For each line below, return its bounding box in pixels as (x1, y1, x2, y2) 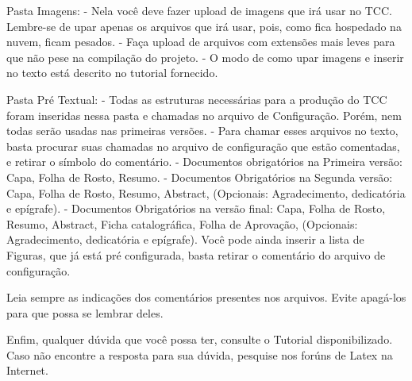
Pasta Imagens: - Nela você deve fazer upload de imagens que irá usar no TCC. (6, 2, 392, 18)
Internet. (6, 362, 48, 379)
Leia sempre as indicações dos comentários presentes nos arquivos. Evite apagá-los (6, 289, 406, 306)
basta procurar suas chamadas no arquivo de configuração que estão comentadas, (6, 137, 400, 154)
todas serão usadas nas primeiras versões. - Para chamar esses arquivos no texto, (6, 122, 399, 139)
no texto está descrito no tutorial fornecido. (6, 64, 218, 81)
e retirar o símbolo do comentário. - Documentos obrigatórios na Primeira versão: (6, 153, 402, 170)
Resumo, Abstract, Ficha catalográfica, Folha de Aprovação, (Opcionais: (6, 215, 358, 232)
